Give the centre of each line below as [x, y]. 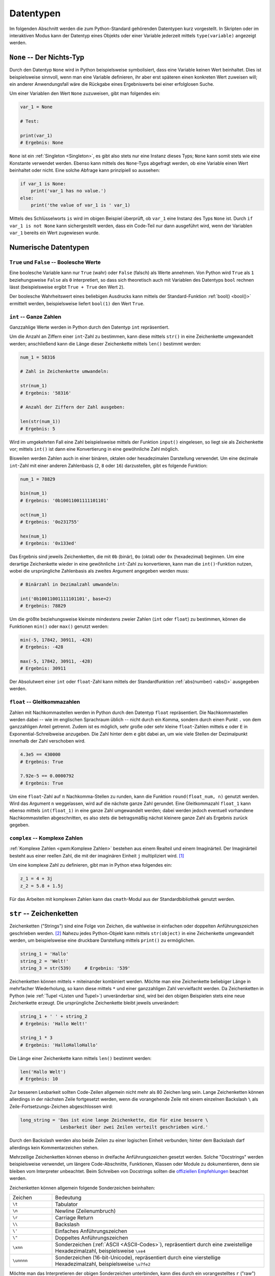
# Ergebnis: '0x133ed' [48, 543]
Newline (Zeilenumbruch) [86, 1211]
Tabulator [67, 1204]
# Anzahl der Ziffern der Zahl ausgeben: [73, 407]
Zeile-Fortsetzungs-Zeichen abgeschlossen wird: [61, 1106]
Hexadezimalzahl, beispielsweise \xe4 [100, 1250]
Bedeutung [68, 1197]
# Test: [30, 121]
